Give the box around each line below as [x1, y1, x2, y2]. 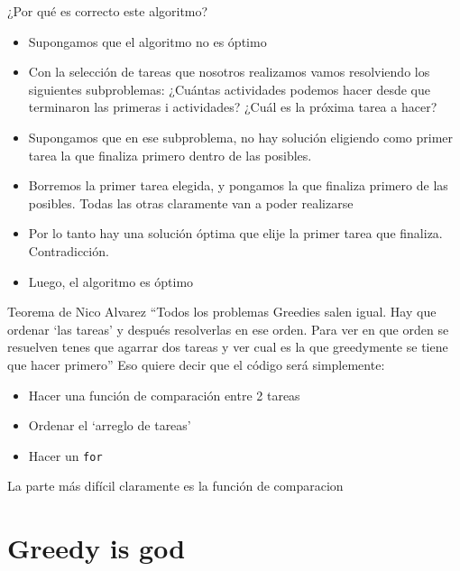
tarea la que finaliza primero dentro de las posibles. [28, 145, 312, 164]
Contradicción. [28, 241, 109, 260]
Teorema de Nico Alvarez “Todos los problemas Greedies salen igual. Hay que [7, 302, 437, 321]
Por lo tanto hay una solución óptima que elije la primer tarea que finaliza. [28, 224, 443, 243]
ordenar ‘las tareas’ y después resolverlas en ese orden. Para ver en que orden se [7, 319, 449, 338]
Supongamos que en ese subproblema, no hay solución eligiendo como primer [28, 127, 453, 146]
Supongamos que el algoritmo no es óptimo [28, 32, 267, 51]
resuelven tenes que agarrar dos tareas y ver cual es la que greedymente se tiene [7, 337, 448, 356]
